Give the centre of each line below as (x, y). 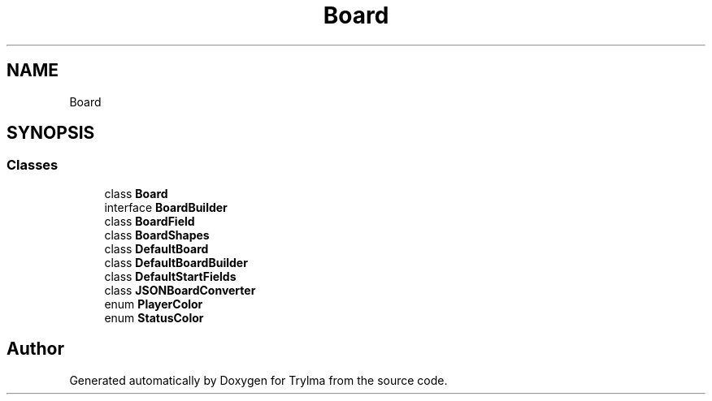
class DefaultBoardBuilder (176, 262)
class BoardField (150, 221)
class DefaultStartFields (170, 276)
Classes (33, 165)
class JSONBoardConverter (180, 290)
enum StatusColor (154, 317)
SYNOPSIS (51, 133)
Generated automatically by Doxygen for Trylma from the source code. (258, 380)
